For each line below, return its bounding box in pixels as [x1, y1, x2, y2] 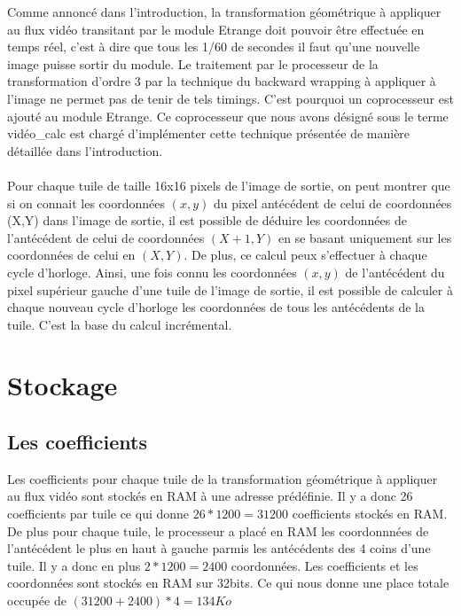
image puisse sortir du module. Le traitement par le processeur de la [7, 54, 379, 73]
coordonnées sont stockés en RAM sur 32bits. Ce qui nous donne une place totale [7, 573, 449, 592]
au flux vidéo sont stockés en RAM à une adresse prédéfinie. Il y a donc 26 [7, 487, 413, 505]
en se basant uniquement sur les [278, 228, 452, 246]
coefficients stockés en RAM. [292, 504, 448, 523]
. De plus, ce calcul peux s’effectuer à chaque [184, 246, 427, 264]
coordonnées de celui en [7, 246, 136, 264]
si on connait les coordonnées [7, 193, 165, 212]
